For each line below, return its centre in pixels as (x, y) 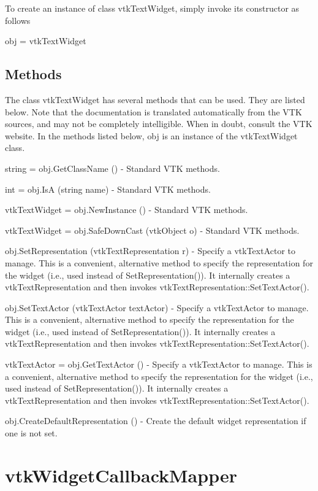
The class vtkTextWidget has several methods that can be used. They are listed (155, 99)
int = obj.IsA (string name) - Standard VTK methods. (108, 189)
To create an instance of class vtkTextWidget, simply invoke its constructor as (152, 8)
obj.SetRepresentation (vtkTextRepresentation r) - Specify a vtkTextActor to (150, 251)
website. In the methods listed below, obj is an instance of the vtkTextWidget (151, 135)
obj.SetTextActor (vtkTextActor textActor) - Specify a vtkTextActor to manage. (157, 307)
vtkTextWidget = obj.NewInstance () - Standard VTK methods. (127, 210)
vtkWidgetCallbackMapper (121, 475)
